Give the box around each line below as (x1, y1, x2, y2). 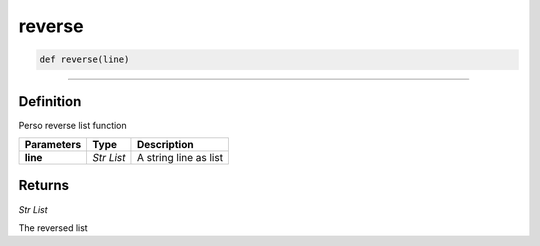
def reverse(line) (39, 54, 130, 65)
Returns (18, 177, 70, 194)
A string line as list (136, 151, 224, 165)
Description (136, 138, 194, 152)
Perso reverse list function (18, 119, 127, 131)
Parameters (24, 138, 82, 152)
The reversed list (18, 221, 89, 234)
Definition (18, 93, 82, 110)
